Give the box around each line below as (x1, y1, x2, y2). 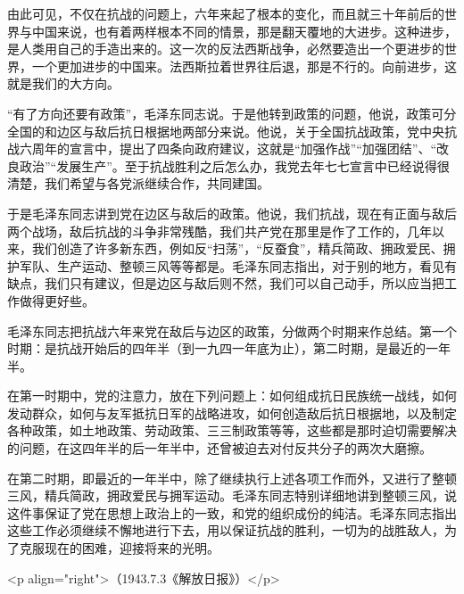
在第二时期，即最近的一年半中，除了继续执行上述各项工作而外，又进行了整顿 (7, 468, 457, 487)
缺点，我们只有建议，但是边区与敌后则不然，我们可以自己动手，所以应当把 (7, 274, 444, 293)
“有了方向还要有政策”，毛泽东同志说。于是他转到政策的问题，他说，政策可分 (7, 103, 457, 122)
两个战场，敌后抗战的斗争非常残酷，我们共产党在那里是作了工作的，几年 (7, 221, 432, 240)
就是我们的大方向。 (7, 74, 120, 93)
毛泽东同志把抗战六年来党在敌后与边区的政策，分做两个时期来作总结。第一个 (7, 321, 457, 340)
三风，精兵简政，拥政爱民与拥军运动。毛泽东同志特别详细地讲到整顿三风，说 (7, 486, 457, 505)
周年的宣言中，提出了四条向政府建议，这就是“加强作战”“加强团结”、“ (31, 139, 437, 158)
